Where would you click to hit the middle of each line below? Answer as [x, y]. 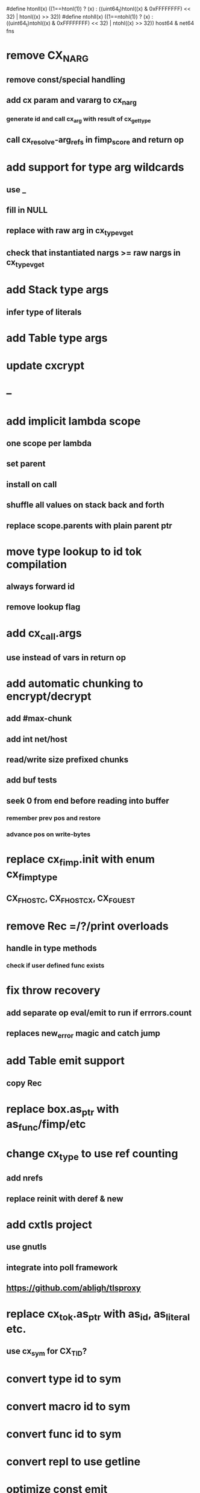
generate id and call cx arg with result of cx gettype [79, 120]
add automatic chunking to [75, 683]
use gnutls [27, 1247]
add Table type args [57, 338]
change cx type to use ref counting [92, 1155]
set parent [26, 464]
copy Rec [24, 1083]
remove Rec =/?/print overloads [87, 926]
